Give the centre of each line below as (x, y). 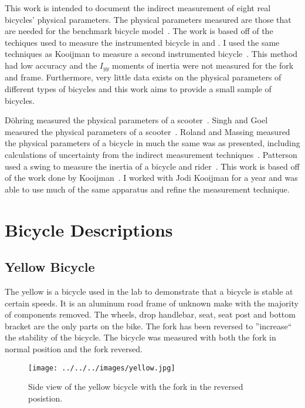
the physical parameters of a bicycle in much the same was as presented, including (152, 143)
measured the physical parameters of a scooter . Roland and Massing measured (148, 131)
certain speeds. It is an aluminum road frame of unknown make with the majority (152, 303)
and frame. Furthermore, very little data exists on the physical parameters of (143, 77)
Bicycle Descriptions (89, 229)
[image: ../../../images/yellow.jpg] (102, 368)
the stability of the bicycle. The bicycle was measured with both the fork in (140, 337)
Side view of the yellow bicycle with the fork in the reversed (136, 387)
